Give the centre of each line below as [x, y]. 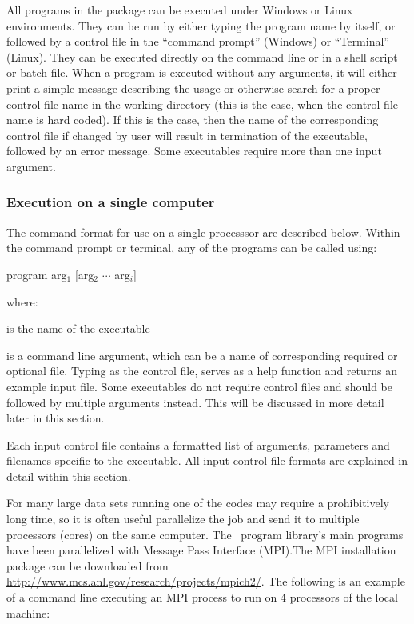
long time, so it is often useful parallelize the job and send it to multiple [183, 519]
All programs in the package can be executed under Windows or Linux [180, 10]
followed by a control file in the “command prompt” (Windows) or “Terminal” [198, 41]
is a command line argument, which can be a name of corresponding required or [202, 355]
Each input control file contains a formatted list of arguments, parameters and [198, 444]
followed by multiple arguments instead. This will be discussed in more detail [195, 402]
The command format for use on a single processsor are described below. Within [203, 232]
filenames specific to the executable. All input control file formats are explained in [207, 460]
